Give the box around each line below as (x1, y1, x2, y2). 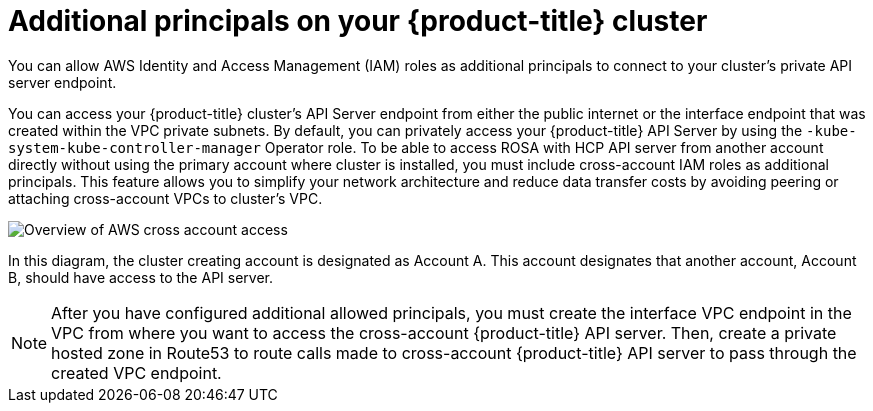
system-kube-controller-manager (8, 139, 261, 156)
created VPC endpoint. (51, 362, 222, 383)
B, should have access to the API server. (8, 268, 273, 286)
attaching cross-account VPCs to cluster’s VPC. (8, 189, 323, 207)
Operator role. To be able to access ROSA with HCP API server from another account (264, 138, 824, 156)
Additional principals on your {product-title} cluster (8, 4, 708, 38)
